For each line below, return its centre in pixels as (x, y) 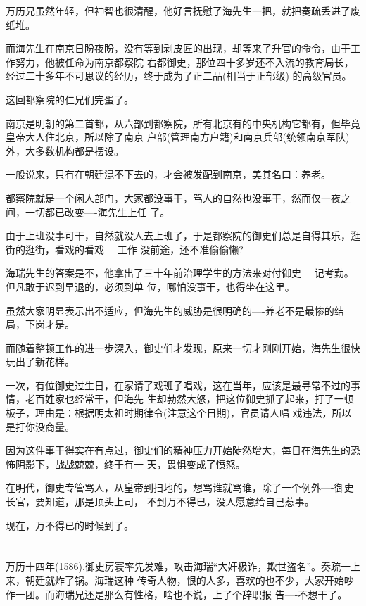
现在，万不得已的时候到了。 (70, 525)
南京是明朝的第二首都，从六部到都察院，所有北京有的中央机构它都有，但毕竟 (183, 123)
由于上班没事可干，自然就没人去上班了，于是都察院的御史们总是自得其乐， (178, 235)
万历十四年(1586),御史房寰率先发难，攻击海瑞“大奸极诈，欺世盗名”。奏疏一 (178, 566)
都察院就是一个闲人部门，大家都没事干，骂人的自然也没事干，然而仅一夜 (173, 197)
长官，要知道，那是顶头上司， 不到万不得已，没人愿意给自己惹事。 (160, 501)
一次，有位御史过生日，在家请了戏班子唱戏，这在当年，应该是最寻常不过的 (178, 385)
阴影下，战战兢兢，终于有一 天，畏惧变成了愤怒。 (130, 463)
